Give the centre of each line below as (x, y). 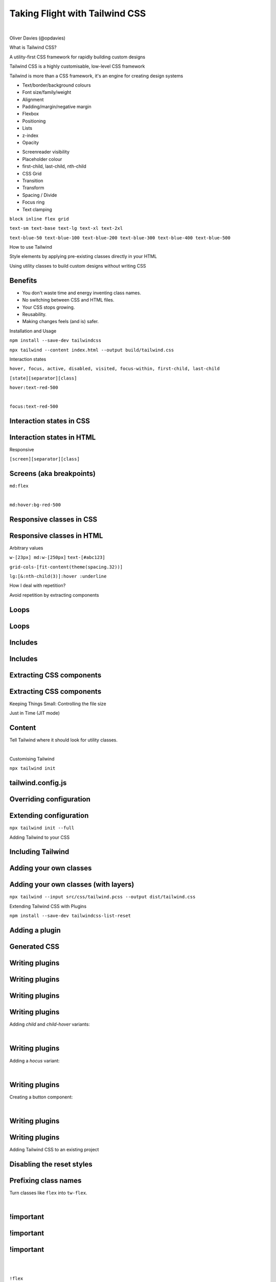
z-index (30, 135)
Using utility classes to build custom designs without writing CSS (78, 266)
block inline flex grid (39, 219)
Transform (33, 188)
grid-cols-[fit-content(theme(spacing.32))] (66, 567)
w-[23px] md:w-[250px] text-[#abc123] (57, 557)
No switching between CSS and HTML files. (68, 300)
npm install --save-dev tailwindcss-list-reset (70, 916)
